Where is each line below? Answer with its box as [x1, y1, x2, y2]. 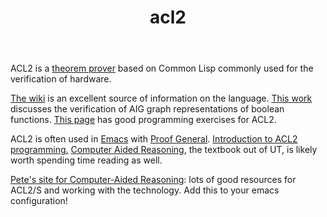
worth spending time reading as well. [10, 154, 163, 166]
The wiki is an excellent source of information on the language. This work [10, 92, 313, 105]
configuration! [10, 195, 68, 207]
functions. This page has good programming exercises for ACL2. [10, 114, 277, 126]
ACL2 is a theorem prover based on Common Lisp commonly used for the [10, 62, 314, 75]
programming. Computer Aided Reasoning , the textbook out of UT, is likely [10, 144, 318, 156]
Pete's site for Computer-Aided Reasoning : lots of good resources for [10, 174, 297, 186]
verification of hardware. [10, 73, 112, 85]
